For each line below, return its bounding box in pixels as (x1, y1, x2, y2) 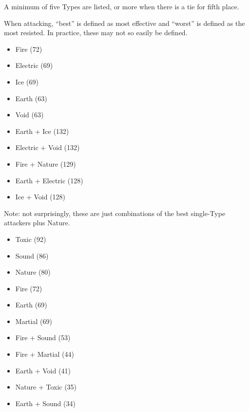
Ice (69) (15, 76, 38, 87)
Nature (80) (15, 267, 51, 277)
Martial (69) (15, 316, 52, 326)
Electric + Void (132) (15, 142, 80, 152)
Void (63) (15, 109, 44, 120)
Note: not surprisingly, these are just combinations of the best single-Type (4, 208, 226, 218)
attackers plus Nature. (4, 217, 70, 228)
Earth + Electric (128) (15, 175, 83, 185)
